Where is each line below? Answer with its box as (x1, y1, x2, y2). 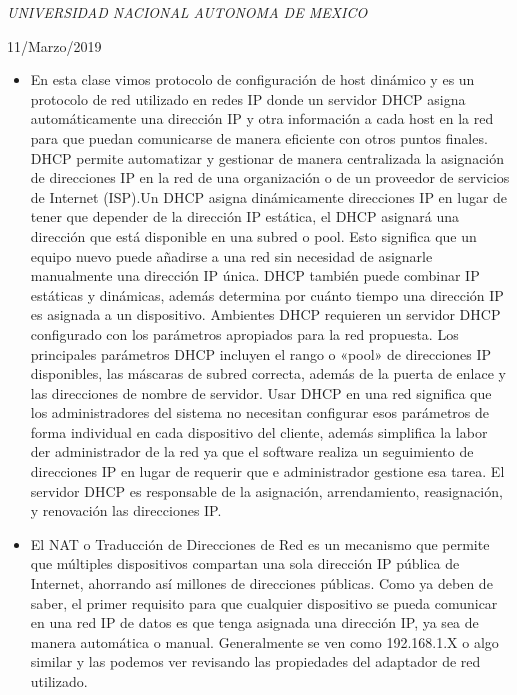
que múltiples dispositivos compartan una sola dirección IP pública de (30, 553, 460, 574)
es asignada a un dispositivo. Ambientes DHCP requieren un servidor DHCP (30, 304, 501, 325)
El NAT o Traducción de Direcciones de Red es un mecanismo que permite (30, 533, 490, 554)
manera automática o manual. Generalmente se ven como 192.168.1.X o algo (30, 631, 499, 652)
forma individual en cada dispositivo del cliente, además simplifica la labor (30, 421, 488, 442)
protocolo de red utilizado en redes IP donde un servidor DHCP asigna (30, 88, 466, 109)
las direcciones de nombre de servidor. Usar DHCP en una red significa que (30, 382, 492, 403)
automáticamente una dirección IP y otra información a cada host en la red (30, 108, 494, 129)
